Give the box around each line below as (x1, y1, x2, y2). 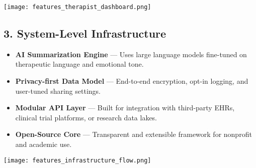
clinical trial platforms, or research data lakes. (15, 112, 157, 122)
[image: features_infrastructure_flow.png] (4, 156, 151, 164)
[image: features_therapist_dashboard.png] (4, 4, 151, 11)
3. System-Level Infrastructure (4, 26, 166, 41)
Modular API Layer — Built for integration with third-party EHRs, (15, 102, 235, 113)
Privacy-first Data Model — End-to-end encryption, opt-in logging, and (15, 76, 248, 86)
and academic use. (15, 139, 72, 149)
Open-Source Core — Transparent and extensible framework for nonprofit (15, 129, 252, 139)
